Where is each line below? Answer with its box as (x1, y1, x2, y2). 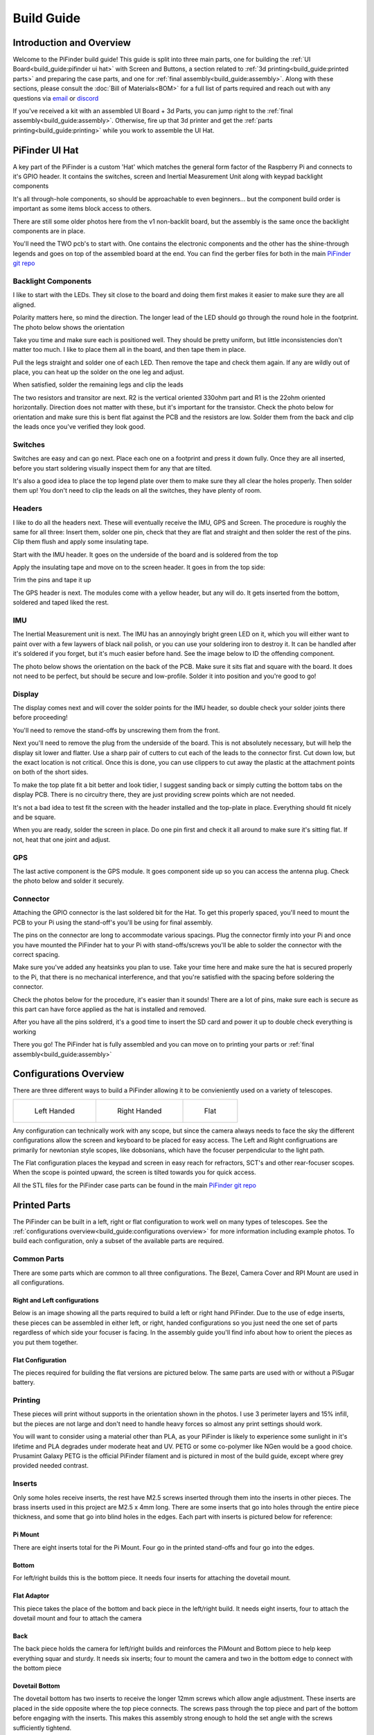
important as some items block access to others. (12, 205, 152, 213)
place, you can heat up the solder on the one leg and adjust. (12, 368, 185, 376)
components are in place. (12, 227, 86, 235)
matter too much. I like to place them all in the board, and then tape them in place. (12, 346, 246, 354)
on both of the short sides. (12, 768, 89, 777)
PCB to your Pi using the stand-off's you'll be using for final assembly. (12, 918, 213, 926)
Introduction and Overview (12, 37, 132, 49)
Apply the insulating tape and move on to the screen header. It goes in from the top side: (12, 563, 266, 572)
